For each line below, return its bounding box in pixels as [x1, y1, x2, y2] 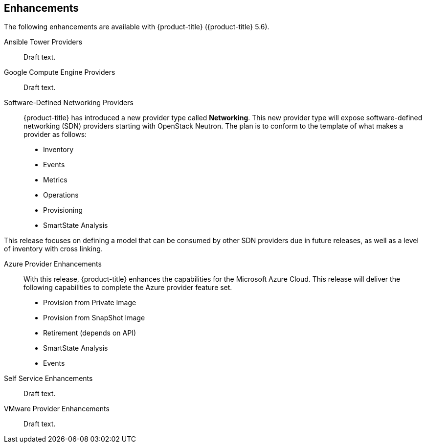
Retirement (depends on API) [43, 329, 136, 337]
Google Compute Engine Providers [4, 68, 115, 77]
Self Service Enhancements [4, 374, 93, 383]
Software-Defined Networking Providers [4, 98, 134, 107]
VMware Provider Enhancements [4, 404, 110, 413]
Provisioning [43, 206, 83, 215]
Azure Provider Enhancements [4, 260, 102, 268]
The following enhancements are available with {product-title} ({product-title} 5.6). [4, 22, 269, 31]
